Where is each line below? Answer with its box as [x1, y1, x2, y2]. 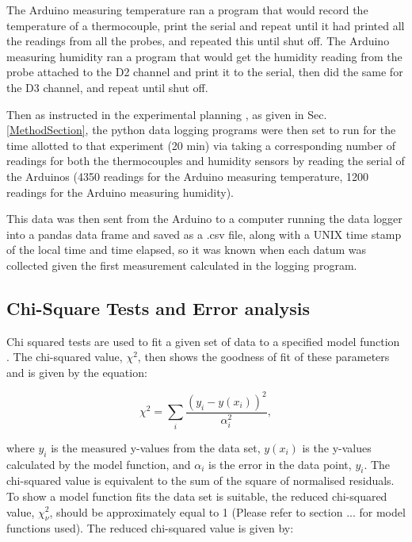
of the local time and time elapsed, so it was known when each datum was [6, 241, 367, 258]
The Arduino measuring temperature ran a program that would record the [6, 2, 368, 17]
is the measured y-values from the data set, [51, 439, 261, 456]
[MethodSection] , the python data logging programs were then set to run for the [6, 121, 396, 138]
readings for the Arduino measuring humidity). [6, 183, 234, 200]
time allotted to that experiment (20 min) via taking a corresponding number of [6, 136, 396, 153]
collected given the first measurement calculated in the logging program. [6, 256, 357, 273]
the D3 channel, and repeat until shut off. [6, 79, 208, 95]
